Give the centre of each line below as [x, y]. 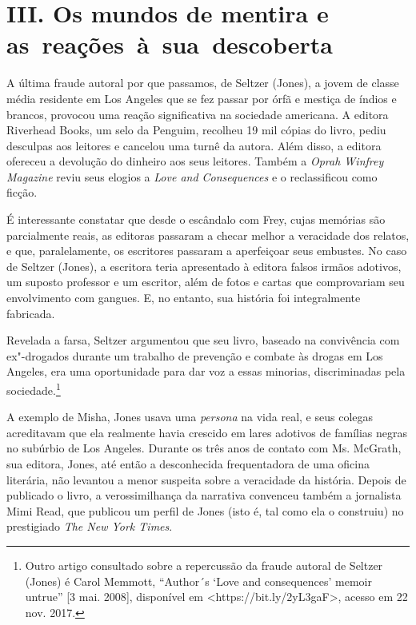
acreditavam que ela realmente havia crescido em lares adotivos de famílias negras [207, 432]
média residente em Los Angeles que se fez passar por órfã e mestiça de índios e [202, 98]
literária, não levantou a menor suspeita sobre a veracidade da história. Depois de [206, 479]
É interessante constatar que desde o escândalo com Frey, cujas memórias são [196, 219]
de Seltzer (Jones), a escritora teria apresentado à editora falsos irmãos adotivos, [204, 266]
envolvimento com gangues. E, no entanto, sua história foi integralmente [184, 298]
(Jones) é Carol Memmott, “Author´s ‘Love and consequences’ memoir [198, 581]
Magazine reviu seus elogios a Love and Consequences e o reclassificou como [192, 176]
